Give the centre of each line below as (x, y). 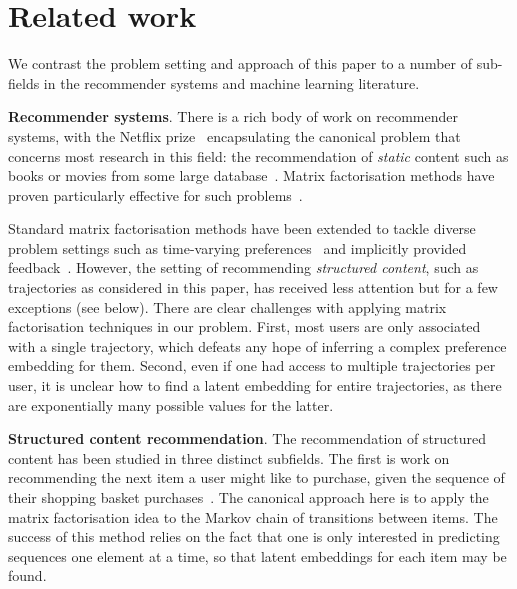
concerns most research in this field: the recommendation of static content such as (258, 155)
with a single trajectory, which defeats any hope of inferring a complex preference (257, 345)
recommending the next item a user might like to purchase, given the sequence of (256, 477)
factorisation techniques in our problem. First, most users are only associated (244, 326)
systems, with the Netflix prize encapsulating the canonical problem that (234, 135)
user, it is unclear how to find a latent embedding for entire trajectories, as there (255, 385)
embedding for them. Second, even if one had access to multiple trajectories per (252, 365)
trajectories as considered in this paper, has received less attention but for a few (253, 287)
